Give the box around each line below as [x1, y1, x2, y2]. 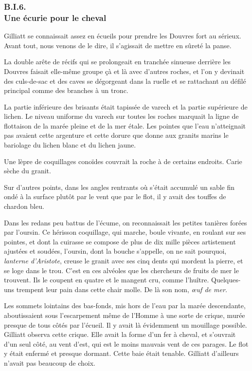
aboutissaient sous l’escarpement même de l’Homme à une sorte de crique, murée [4, 310, 245, 320]
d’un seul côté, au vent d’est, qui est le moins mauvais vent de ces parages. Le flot [4, 338, 249, 349]
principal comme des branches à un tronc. [4, 85, 128, 95]
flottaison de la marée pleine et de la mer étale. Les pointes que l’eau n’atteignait [4, 120, 246, 130]
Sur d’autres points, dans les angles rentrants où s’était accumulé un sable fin [4, 182, 235, 192]
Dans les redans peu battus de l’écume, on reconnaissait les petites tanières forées [4, 217, 247, 227]
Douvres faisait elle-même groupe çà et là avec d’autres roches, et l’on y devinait [4, 66, 245, 76]
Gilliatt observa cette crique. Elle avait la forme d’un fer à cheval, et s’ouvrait [4, 329, 236, 339]
